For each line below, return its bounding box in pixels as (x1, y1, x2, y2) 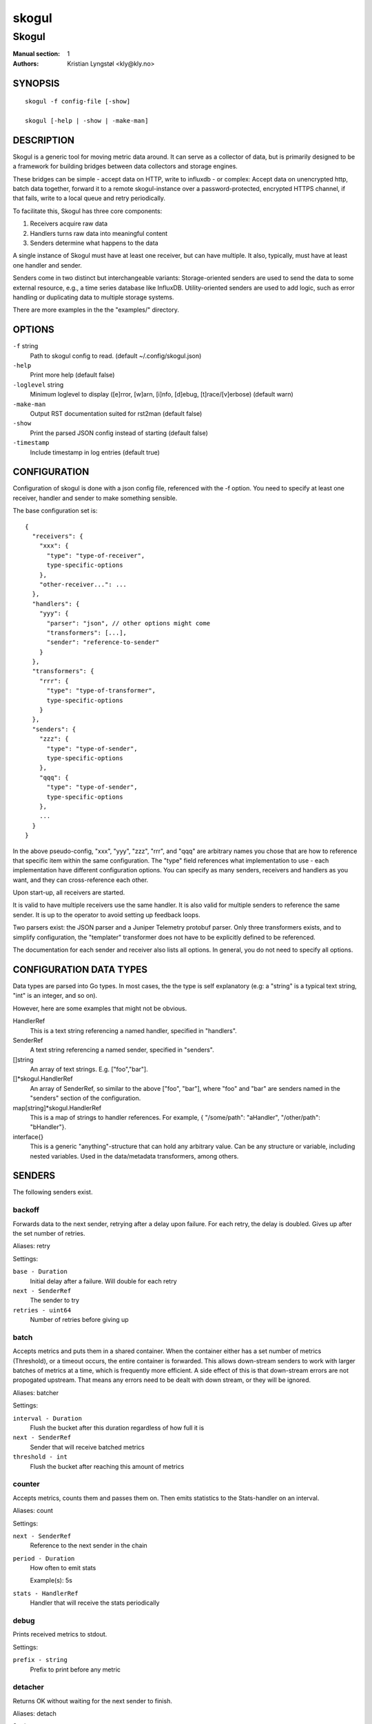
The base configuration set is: (12, 507, 98, 515)
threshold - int (12, 1453, 68, 1461)
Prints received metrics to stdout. (12, 1630, 107, 1638)
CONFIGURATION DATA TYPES (12, 963, 148, 975)
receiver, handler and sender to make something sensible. (12, 494, 178, 502)
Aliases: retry (12, 1242, 51, 1250)
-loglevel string (12, 380, 64, 389)
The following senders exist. (12, 1188, 93, 1196)
